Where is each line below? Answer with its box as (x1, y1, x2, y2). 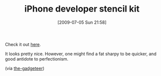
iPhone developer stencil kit (24, 3, 140, 15)
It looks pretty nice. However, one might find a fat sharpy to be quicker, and (5, 51, 157, 57)
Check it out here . (5, 41, 41, 47)
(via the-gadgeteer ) (5, 65, 45, 71)
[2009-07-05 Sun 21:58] (57, 19, 107, 25)
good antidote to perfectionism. (5, 56, 69, 61)
